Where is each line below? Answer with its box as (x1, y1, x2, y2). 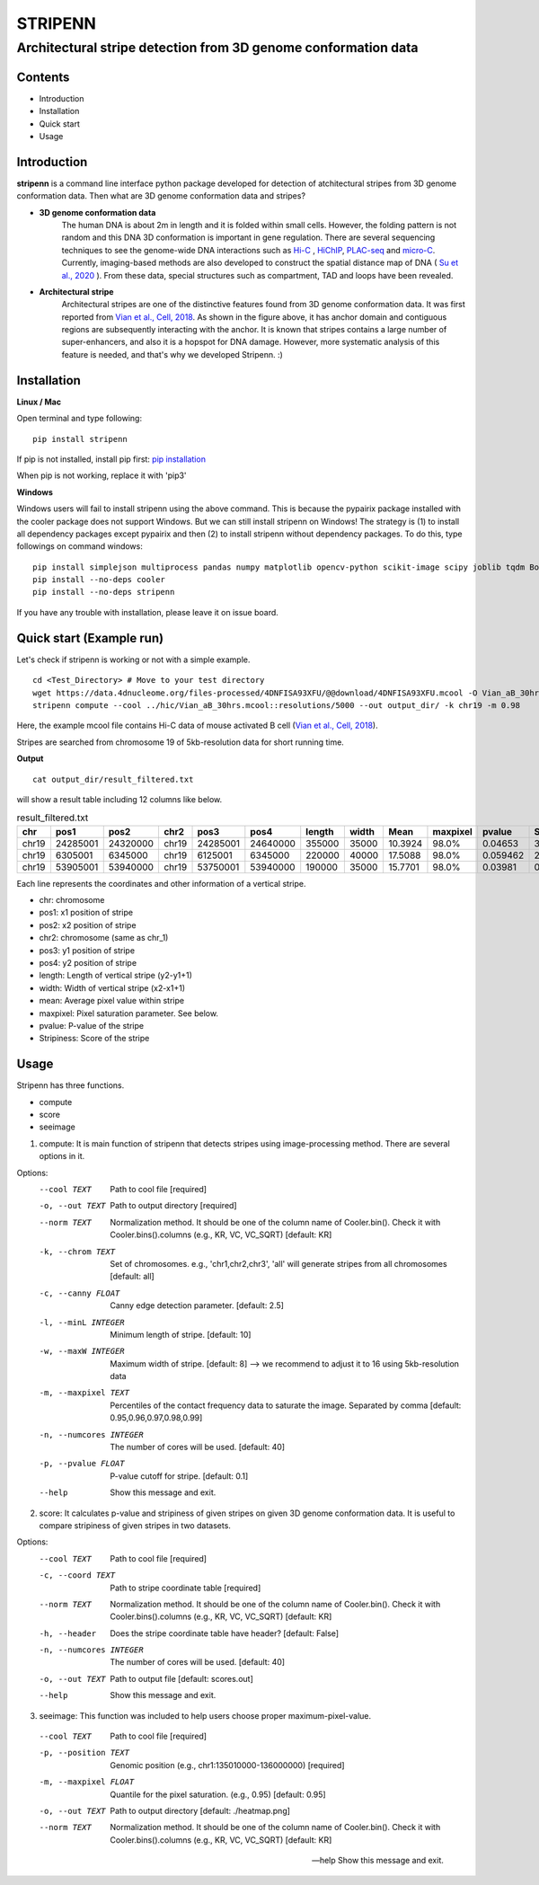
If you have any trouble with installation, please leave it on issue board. (16, 606, 278, 617)
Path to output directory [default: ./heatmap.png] (110, 1806, 291, 1816)
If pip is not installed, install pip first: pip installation (16, 454, 207, 465)
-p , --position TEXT (39, 1748, 130, 1758)
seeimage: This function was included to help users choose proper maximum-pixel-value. (39, 1710, 372, 1721)
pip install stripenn (32, 434, 128, 444)
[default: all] (110, 1271, 155, 1282)
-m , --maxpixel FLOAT (39, 1777, 135, 1787)
